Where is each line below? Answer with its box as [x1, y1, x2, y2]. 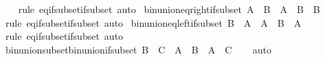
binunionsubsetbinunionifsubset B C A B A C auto [5, 42, 271, 56]
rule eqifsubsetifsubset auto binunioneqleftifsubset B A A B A [5, 15, 302, 29]
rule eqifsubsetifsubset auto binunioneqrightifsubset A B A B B [18, 2, 320, 16]
